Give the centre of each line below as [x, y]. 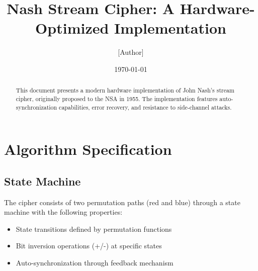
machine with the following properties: [63, 212]
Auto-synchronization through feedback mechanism [95, 263]
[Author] [131, 52]
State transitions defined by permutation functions [94, 229]
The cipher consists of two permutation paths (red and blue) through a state [122, 202]
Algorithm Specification [88, 149]
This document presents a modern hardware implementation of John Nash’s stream [125, 90]
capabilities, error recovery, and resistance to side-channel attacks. [145, 107]
